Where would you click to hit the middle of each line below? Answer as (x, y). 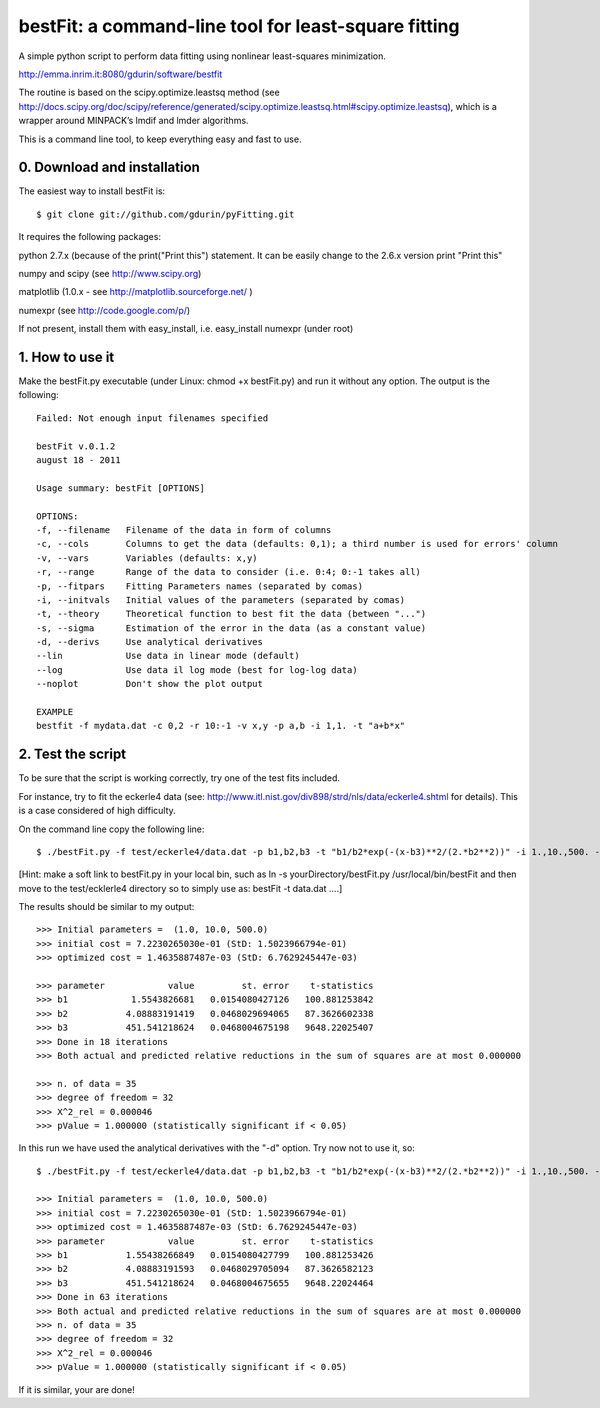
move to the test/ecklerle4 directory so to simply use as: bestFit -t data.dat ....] (180, 888)
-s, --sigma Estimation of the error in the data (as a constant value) (231, 628)
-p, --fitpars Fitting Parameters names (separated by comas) (200, 586)
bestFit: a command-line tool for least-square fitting (239, 26)
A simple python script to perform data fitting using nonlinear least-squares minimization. (202, 56)
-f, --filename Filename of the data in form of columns (184, 529)
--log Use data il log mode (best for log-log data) (197, 669)
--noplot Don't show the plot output (150, 684)
